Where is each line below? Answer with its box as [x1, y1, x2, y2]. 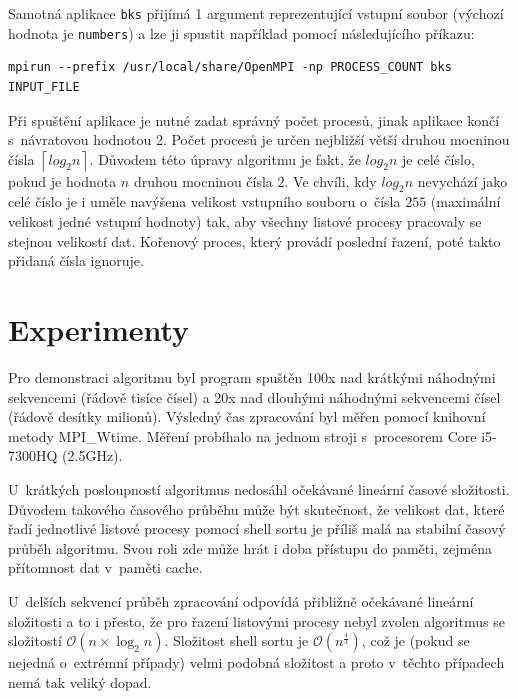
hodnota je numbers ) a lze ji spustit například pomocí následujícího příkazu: [8, 22, 475, 43]
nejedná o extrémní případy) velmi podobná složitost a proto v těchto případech [8, 652, 505, 673]
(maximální [430, 191, 501, 212]
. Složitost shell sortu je [164, 630, 309, 651]
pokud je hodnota [8, 170, 117, 191]
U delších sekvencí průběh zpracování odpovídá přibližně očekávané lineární [8, 590, 474, 611]
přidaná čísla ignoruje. [8, 250, 144, 271]
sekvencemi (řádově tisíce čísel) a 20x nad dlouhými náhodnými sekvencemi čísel [8, 386, 501, 407]
